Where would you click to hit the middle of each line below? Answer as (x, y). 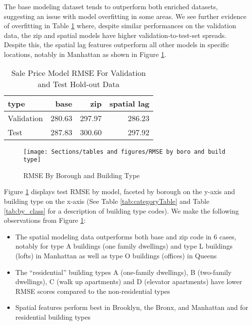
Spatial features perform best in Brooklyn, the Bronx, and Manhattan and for (132, 307)
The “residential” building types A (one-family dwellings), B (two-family (123, 272)
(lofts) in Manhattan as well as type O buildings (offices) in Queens (116, 256)
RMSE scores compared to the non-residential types (93, 291)
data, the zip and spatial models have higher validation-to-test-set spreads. (115, 35)
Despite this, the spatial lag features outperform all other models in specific (117, 45)
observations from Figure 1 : (45, 220)
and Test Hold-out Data (79, 84)
